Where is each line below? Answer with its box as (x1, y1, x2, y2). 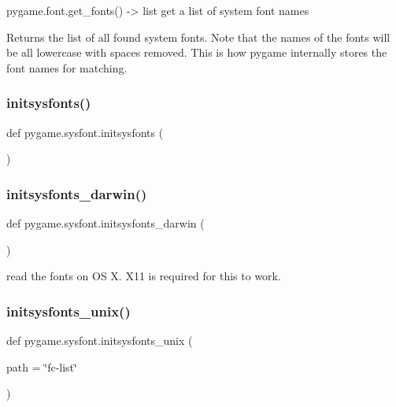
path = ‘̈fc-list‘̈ (6, 358, 77, 375)
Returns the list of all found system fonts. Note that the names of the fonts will (6, 28, 390, 45)
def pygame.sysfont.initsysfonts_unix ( (6, 332, 193, 348)
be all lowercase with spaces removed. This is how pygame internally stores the (6, 44, 387, 61)
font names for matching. (6, 59, 128, 76)
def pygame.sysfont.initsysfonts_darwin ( (6, 215, 205, 231)
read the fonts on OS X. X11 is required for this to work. (6, 268, 281, 284)
